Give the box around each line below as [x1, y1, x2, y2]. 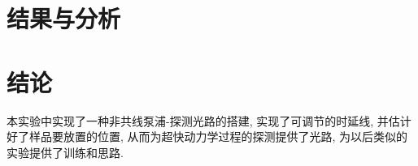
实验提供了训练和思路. [7, 143, 124, 160]
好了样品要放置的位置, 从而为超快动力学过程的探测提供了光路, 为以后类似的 [7, 128, 408, 145]
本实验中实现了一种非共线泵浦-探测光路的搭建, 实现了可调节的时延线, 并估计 [7, 112, 411, 129]
